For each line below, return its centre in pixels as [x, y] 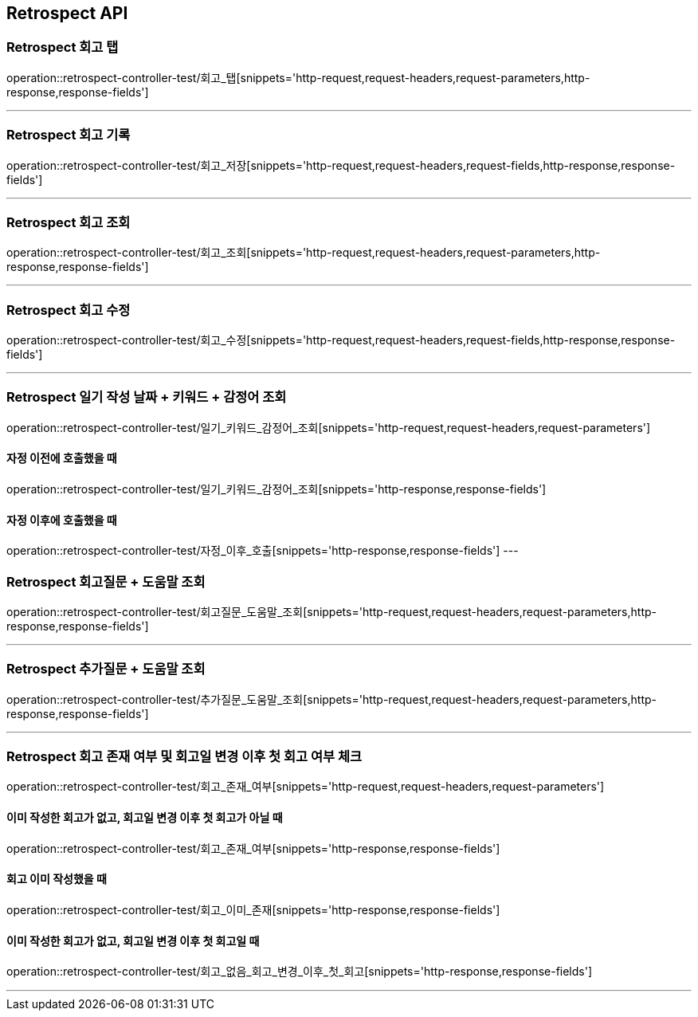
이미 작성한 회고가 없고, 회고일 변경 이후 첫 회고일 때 [133, 940]
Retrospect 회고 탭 [63, 47]
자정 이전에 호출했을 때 [62, 458]
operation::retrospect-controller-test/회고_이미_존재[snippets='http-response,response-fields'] [253, 909]
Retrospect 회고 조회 [69, 222]
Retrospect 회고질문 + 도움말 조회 [106, 581]
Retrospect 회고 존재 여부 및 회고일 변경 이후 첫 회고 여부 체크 [184, 757]
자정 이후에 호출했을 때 [62, 520]
